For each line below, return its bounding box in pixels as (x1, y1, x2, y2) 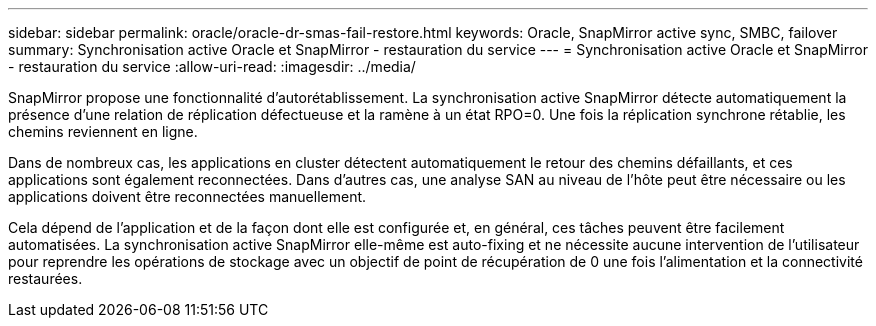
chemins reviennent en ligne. (8, 123, 198, 140)
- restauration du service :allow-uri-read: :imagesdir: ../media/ (8, 58, 416, 75)
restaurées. (8, 270, 83, 287)
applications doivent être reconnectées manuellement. (8, 188, 367, 205)
